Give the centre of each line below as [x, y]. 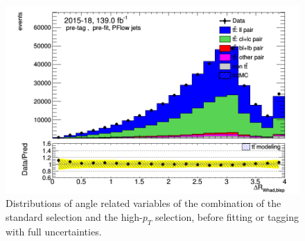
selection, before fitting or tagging [227, 216]
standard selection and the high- [74, 216]
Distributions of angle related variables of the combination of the [143, 203]
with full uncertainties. [54, 231]
